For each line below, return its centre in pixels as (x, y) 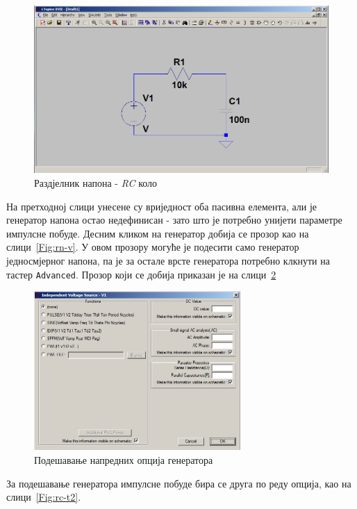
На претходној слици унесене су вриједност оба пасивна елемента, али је (162, 206)
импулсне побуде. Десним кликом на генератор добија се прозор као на (158, 233)
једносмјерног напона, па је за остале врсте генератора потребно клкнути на (168, 260)
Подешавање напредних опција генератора (124, 460)
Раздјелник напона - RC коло (96, 182)
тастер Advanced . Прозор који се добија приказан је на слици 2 (141, 274)
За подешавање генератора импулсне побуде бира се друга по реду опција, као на (179, 483)
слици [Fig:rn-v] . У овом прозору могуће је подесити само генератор (153, 247)
